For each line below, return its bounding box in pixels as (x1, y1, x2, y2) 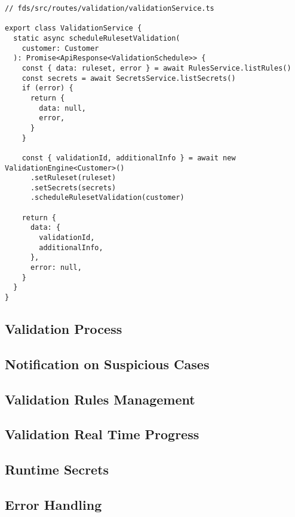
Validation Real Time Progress (5, 425, 199, 443)
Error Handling (5, 495, 102, 513)
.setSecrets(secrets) (30, 183, 116, 192)
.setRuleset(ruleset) (30, 174, 116, 183)
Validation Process (5, 320, 122, 338)
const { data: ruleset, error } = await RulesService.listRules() (21, 63, 291, 72)
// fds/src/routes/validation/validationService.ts (5, 4, 214, 13)
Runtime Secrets (5, 460, 109, 479)
